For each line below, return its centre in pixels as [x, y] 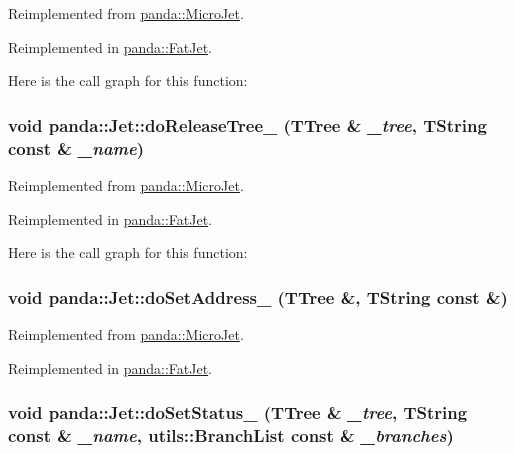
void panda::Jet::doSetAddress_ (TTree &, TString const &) [258, 296]
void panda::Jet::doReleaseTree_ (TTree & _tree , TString [247, 124]
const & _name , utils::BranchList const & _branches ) [231, 434]
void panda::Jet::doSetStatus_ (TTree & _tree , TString [238, 412]
